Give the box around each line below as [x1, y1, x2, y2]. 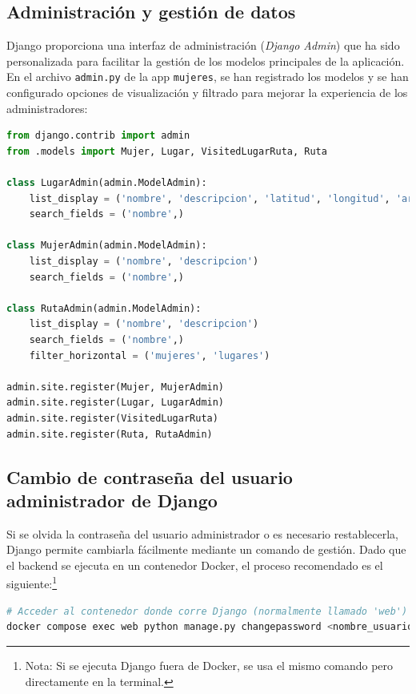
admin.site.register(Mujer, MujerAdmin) [6, 381, 225, 393]
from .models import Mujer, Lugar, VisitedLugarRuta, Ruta [6, 145, 327, 157]
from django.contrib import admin [6, 130, 190, 142]
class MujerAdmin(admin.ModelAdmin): [6, 240, 207, 252]
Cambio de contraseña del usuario [6, 464, 293, 489]
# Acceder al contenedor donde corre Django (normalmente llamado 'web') [6, 605, 408, 617]
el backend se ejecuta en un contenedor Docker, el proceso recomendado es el [6, 556, 383, 573]
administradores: [6, 99, 88, 116]
